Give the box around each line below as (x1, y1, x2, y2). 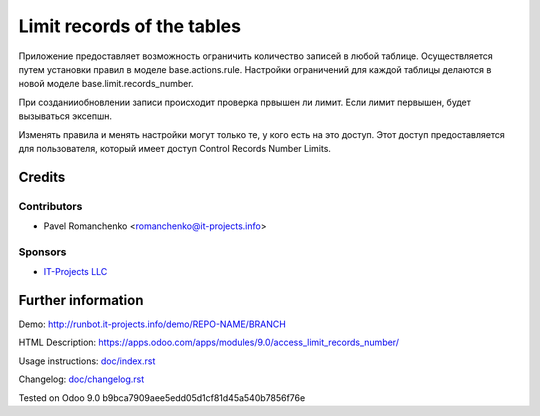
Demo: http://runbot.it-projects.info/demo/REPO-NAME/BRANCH (18, 318, 287, 330)
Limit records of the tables (18, 15, 242, 37)
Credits (18, 168, 66, 185)
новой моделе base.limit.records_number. (18, 78, 194, 90)
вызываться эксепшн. (18, 110, 112, 122)
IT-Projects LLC (43, 266, 108, 278)
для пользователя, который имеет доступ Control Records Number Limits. (18, 142, 332, 154)
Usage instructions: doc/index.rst (18, 355, 156, 367)
